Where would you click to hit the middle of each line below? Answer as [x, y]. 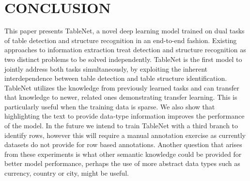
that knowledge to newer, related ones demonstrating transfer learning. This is [121, 97]
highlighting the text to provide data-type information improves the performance [125, 116]
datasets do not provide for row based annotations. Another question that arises [123, 144]
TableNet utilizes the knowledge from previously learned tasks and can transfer [122, 87]
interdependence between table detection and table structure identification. [116, 78]
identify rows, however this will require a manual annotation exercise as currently [125, 135]
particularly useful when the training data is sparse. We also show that [110, 106]
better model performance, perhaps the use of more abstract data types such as [122, 163]
